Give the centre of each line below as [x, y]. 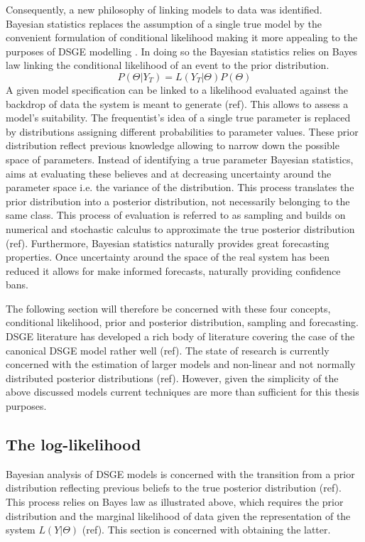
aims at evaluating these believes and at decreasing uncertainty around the [169, 173]
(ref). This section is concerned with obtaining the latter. [206, 530]
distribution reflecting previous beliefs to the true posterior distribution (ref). [174, 488]
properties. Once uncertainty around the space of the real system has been [168, 257]
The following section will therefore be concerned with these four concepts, [168, 308]
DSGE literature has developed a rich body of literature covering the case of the [180, 336]
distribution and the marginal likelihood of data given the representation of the [178, 515]
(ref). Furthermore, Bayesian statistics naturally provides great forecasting [168, 243]
